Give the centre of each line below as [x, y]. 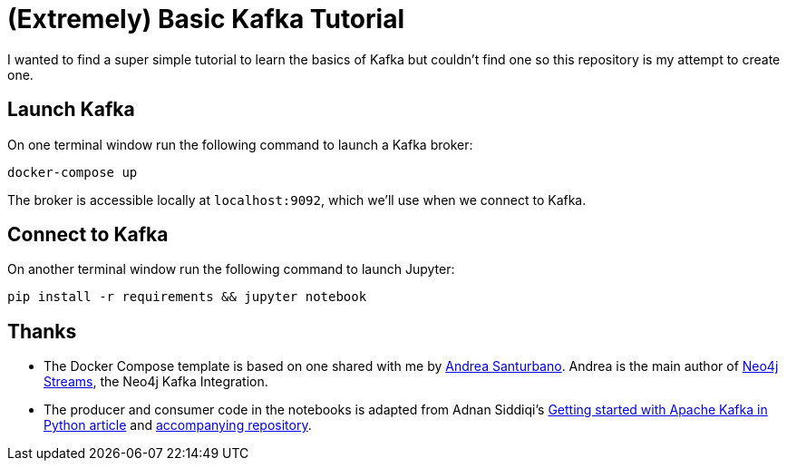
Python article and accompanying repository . [178, 425]
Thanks [42, 331]
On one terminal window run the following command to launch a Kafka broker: [240, 144]
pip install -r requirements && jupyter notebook [187, 297]
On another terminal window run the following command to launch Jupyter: [231, 269]
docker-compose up [73, 172]
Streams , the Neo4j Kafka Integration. [156, 382]
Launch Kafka [71, 110]
